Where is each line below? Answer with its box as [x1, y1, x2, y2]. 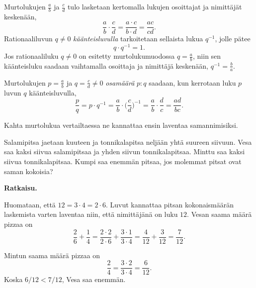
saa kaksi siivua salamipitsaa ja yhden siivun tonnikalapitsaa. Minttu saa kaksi [4, 146, 245, 157]
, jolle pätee [215, 33, 251, 44]
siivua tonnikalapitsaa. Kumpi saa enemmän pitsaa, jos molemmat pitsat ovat [4, 156, 242, 167]
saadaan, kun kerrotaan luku [149, 77, 236, 88]
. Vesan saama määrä [187, 209, 252, 219]
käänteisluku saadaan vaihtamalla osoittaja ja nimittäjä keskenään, [4, 60, 209, 71]
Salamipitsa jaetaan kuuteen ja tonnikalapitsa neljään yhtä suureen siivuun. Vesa [4, 136, 252, 147]
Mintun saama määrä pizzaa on [4, 250, 100, 260]
